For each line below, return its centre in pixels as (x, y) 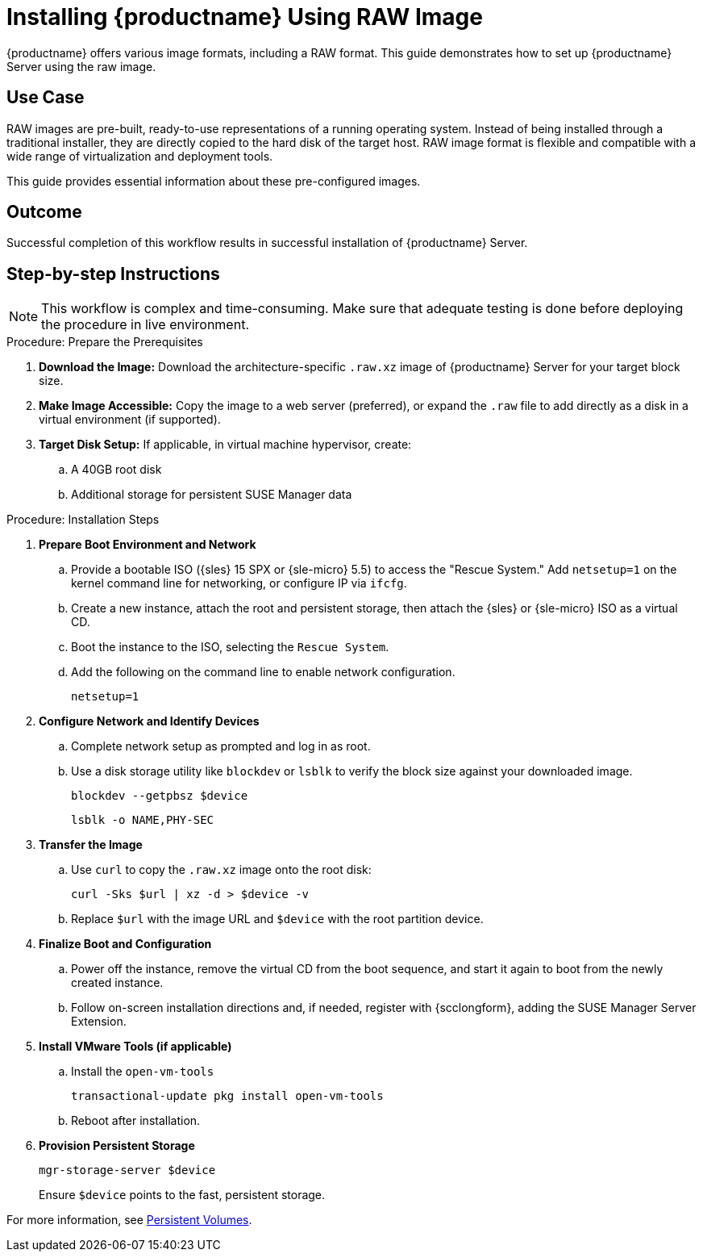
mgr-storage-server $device (127, 1170)
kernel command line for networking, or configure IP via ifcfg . (239, 583)
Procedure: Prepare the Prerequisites (105, 342)
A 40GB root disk (116, 470)
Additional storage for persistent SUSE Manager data (212, 495)
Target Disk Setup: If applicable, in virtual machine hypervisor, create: (225, 445)
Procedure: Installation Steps (83, 520)
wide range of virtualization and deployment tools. (140, 156)
